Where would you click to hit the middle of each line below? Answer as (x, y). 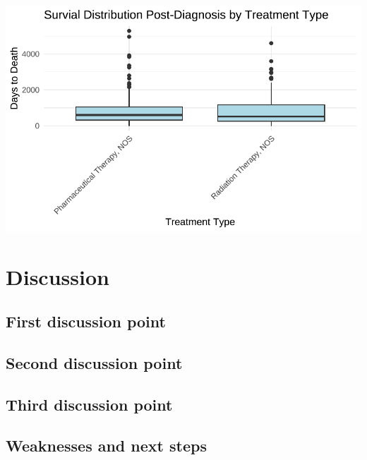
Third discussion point (89, 404)
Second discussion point (94, 362)
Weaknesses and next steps (106, 446)
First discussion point (86, 321)
